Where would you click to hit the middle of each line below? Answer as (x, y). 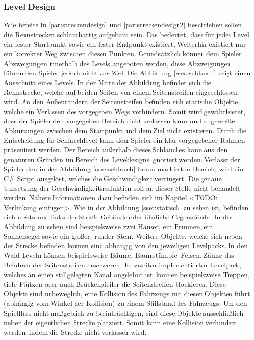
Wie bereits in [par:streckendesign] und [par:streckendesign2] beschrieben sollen (123, 25)
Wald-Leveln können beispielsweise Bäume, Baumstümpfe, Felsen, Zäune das (119, 255)
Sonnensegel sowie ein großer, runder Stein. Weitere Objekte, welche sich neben (123, 236)
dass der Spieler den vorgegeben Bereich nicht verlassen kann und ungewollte (120, 121)
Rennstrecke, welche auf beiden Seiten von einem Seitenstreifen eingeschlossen (121, 92)
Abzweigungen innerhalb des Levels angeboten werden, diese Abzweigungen (117, 63)
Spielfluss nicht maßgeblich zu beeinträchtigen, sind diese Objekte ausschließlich (124, 313)
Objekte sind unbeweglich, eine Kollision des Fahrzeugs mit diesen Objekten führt (127, 293)
